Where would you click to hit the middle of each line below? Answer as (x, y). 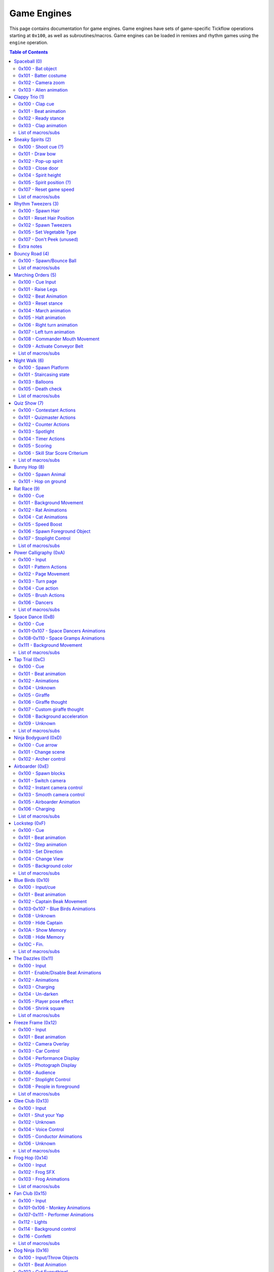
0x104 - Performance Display (49, 1058)
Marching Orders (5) (35, 275)
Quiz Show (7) (29, 403)
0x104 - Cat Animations (43, 517)
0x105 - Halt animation (42, 317)
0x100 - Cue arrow (38, 745)
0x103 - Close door (39, 168)
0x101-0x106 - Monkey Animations (55, 1208)
